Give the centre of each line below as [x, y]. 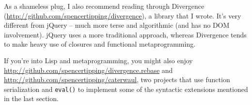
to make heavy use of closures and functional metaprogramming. [100, 44]
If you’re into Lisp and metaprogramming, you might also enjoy [98, 60]
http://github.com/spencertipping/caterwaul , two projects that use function [117, 79]
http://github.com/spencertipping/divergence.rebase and [88, 70]
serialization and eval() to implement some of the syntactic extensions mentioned [126, 89]
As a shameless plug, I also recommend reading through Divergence [104, 6]
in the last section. [31, 98]
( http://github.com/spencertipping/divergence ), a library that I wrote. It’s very [123, 15]
